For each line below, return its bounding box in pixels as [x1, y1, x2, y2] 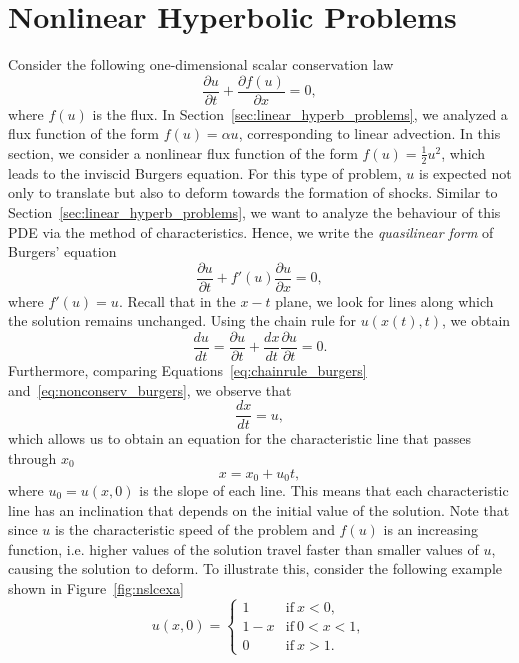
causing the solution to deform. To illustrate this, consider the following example [8, 558, 503, 579]
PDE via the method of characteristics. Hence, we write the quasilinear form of [8, 221, 494, 242]
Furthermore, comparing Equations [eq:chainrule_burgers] [8, 360, 367, 381]
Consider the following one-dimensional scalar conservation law [8, 54, 394, 75]
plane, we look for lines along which [275, 290, 494, 311]
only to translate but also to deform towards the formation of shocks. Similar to [8, 182, 498, 203]
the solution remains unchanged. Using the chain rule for [8, 310, 357, 331]
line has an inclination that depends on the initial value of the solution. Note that [8, 499, 510, 520]
